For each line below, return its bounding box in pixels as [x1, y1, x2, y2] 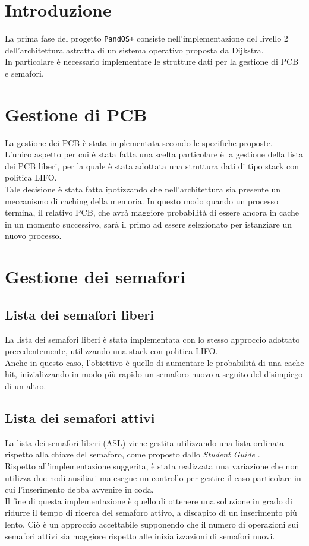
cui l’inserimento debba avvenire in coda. [5, 483, 154, 495]
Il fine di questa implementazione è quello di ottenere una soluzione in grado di [5, 494, 293, 507]
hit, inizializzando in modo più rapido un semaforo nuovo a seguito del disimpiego [5, 368, 303, 380]
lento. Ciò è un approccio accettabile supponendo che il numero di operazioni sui [5, 517, 299, 530]
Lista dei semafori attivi [5, 408, 155, 427]
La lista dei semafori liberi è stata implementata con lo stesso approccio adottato [5, 333, 300, 345]
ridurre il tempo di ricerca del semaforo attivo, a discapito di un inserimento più [5, 506, 297, 519]
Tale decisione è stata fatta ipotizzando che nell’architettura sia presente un [5, 183, 280, 195]
